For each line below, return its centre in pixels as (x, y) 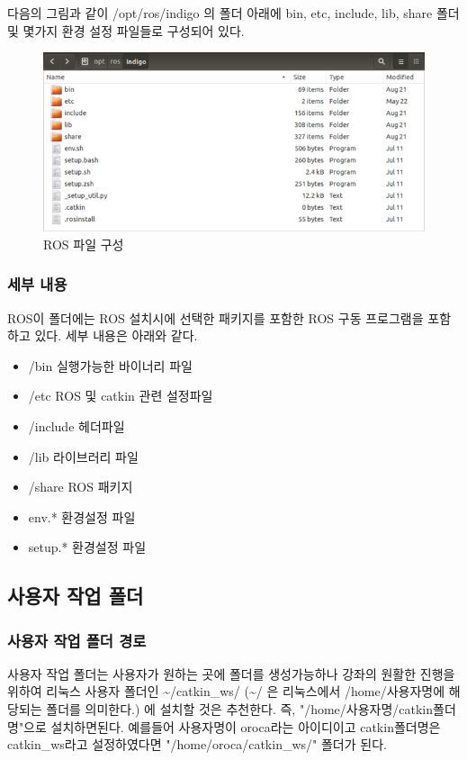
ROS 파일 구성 (84, 244)
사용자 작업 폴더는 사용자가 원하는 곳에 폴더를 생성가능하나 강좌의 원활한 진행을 (231, 673)
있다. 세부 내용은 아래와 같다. (116, 335)
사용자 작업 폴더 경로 (77, 640)
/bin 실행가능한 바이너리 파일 (110, 365)
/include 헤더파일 (76, 425)
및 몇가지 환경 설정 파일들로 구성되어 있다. (126, 30)
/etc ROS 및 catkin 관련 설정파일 (121, 396)
